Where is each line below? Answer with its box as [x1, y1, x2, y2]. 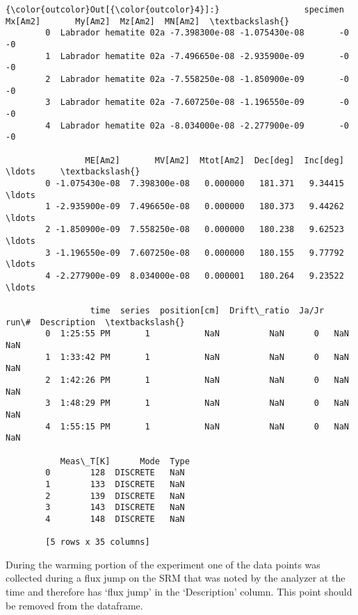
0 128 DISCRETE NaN [45, 468, 185, 478]
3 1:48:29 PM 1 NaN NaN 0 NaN [45, 398, 349, 409]
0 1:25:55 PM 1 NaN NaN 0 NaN [45, 329, 349, 339]
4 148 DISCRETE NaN [45, 514, 185, 524]
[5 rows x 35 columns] [45, 537, 150, 548]
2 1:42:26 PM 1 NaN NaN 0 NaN [45, 375, 349, 385]
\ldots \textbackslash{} [6, 167, 140, 177]
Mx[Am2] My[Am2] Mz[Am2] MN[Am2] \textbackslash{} [6, 16, 290, 26]
